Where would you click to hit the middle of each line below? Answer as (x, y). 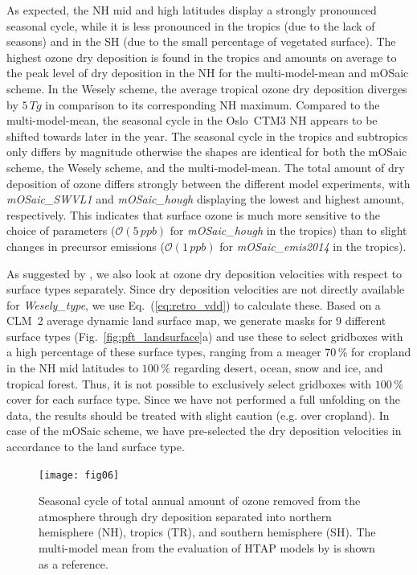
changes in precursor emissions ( (86, 246)
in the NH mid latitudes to (73, 368)
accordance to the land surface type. (96, 447)
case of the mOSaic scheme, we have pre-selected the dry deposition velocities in (204, 431)
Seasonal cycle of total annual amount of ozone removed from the (200, 501)
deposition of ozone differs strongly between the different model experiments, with (208, 183)
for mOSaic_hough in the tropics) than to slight (288, 230)
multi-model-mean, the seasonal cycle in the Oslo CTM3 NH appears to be (192, 120)
